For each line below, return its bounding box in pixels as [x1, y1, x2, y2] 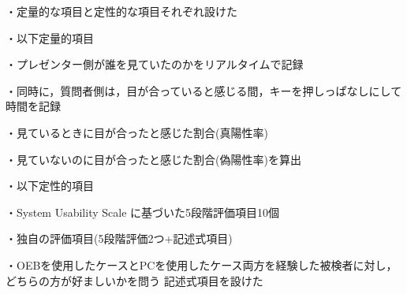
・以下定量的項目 [6, 29, 94, 46]
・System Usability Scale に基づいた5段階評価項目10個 [6, 203, 280, 220]
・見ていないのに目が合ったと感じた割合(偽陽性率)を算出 [6, 151, 301, 167]
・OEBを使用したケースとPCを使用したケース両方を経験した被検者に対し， [6, 256, 398, 273]
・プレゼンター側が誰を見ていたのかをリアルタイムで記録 [6, 56, 304, 73]
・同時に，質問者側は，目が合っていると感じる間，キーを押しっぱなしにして [6, 82, 402, 99]
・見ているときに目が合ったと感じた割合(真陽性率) [6, 124, 268, 140]
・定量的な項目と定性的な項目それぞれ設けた [6, 3, 237, 19]
